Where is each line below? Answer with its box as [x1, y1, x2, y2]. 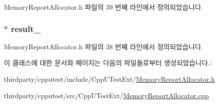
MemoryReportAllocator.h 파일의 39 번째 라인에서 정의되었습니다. [4, 2, 203, 12]
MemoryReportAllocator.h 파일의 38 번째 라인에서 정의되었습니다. [4, 41, 203, 51]
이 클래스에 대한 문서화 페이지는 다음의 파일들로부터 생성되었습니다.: [4, 58, 212, 68]
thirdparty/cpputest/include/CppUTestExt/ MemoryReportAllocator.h [4, 74, 215, 84]
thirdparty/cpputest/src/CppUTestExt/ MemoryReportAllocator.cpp [4, 90, 209, 100]
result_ [11, 22, 41, 34]
